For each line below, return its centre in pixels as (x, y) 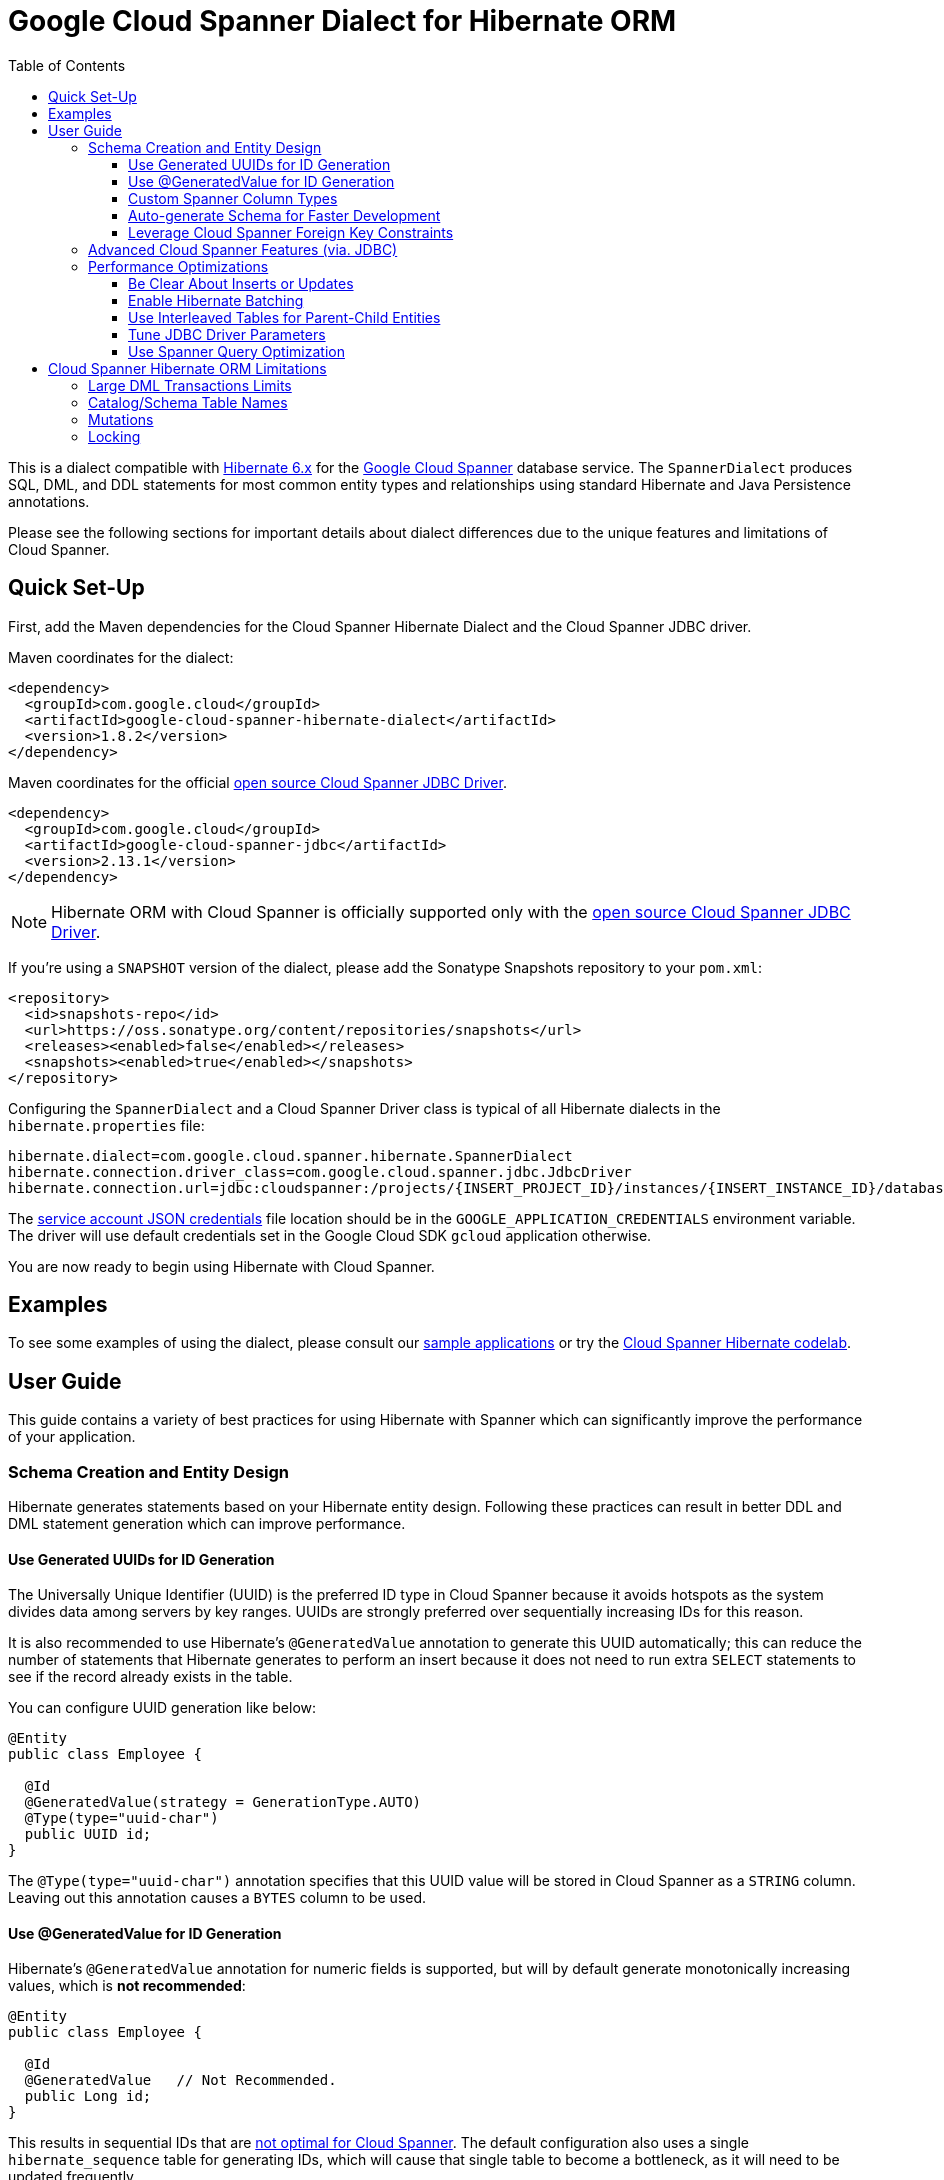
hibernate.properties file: (106, 1125)
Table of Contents (67, 65)
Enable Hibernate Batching (216, 300)
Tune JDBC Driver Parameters (227, 334)
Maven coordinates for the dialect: (121, 657)
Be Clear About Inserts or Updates (241, 283)
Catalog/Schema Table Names (188, 402)
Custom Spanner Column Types (233, 198)
